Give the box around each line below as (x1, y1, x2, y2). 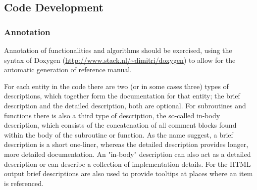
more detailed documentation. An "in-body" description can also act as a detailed (4, 148, 251, 159)
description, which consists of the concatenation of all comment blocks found (4, 120, 237, 130)
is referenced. (4, 178, 44, 188)
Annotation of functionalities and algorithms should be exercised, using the (4, 45, 232, 55)
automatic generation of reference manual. (4, 64, 132, 75)
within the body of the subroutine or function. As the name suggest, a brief (4, 129, 233, 140)
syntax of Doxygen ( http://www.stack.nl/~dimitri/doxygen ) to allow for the (4, 54, 236, 65)
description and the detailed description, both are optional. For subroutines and (4, 100, 246, 110)
